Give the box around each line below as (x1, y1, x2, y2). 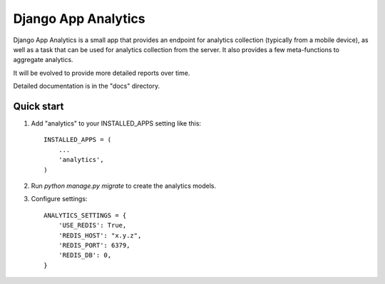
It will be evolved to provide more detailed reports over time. (13, 69, 190, 77)
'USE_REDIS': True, (58, 221, 127, 230)
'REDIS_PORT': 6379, (58, 241, 130, 249)
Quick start (13, 100, 64, 112)
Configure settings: (31, 195, 88, 203)
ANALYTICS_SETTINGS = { (43, 211, 127, 219)
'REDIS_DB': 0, (58, 251, 112, 260)
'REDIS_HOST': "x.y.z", (58, 231, 142, 239)
